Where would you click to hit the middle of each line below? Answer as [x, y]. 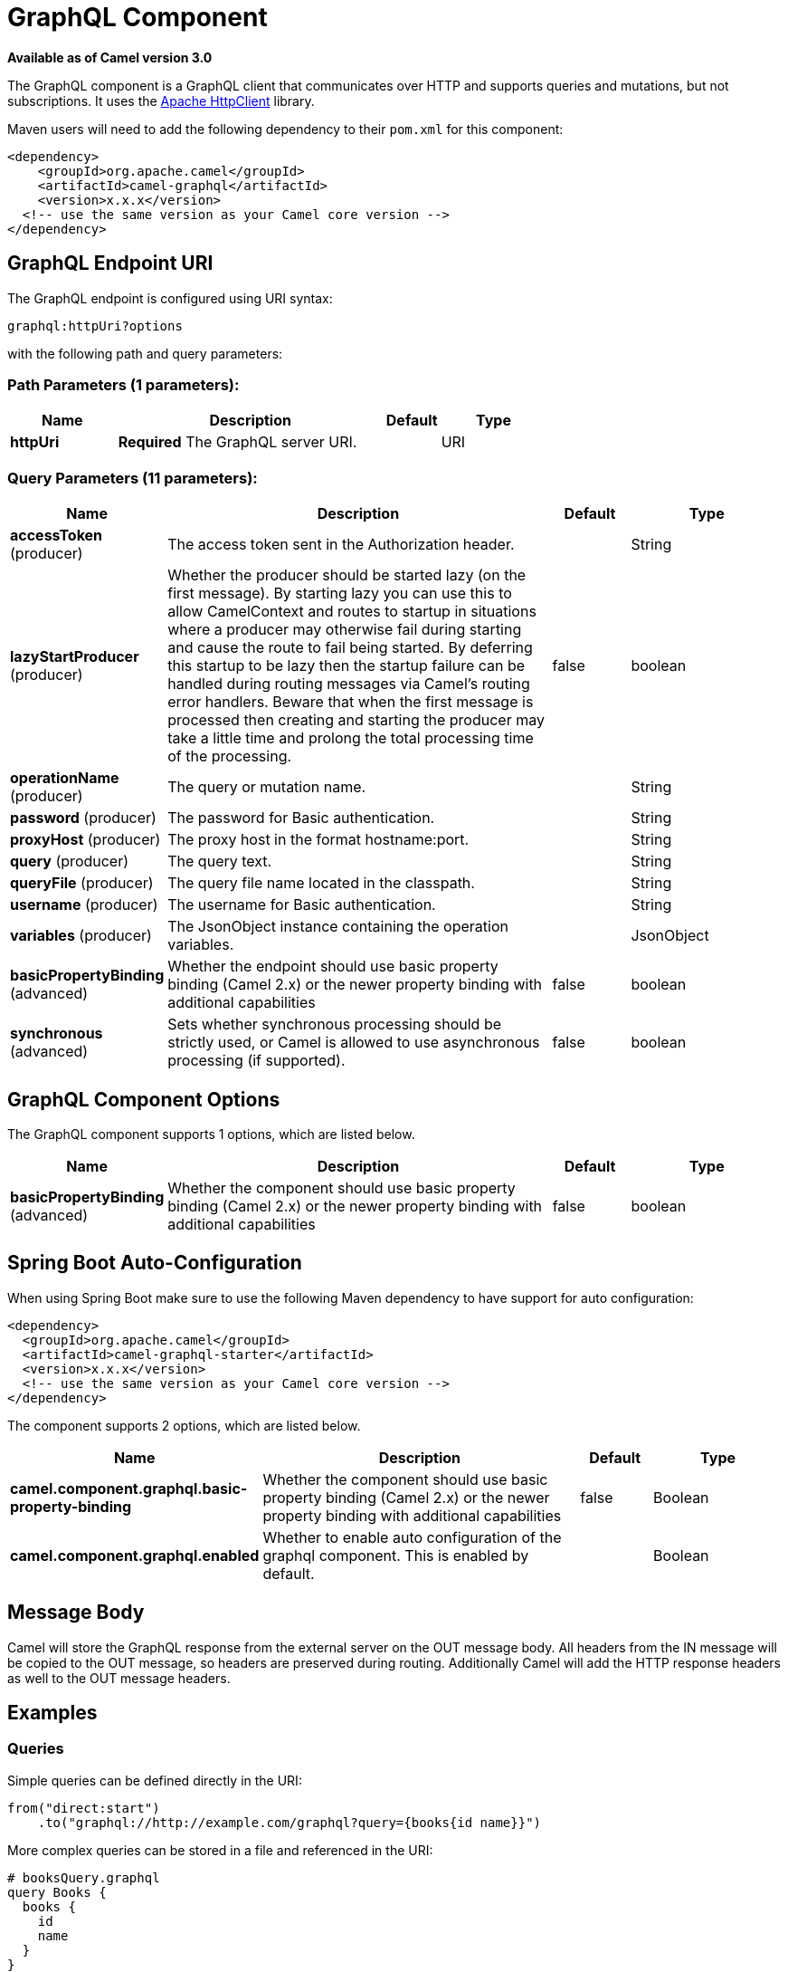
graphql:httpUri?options [95, 325]
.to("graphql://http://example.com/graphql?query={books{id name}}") [290, 1822]
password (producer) [83, 818]
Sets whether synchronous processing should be [334, 1024]
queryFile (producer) [82, 883]
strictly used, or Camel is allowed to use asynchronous [354, 1043]
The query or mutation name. [267, 787]
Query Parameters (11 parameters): [133, 478]
